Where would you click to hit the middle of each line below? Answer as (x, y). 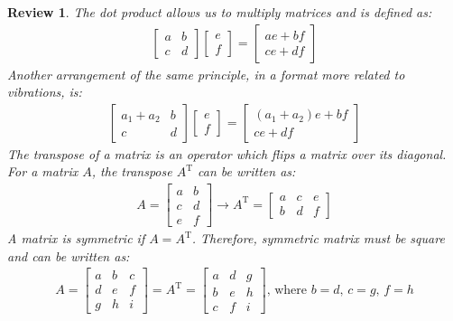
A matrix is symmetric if (76, 238)
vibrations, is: (45, 92)
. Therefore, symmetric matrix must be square (318, 238)
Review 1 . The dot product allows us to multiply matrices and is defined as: (220, 12)
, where (287, 291)
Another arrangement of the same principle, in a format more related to (206, 74)
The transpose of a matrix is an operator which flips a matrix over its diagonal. (227, 153)
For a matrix (43, 171)
